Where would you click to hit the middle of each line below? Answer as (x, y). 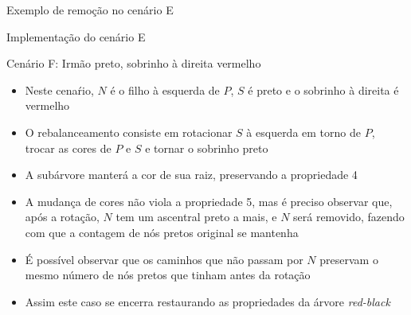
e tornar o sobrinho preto (207, 148)
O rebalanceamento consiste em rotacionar (129, 132)
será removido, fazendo (349, 217)
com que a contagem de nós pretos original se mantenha (162, 232)
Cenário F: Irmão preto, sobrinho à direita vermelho (134, 63)
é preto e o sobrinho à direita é (323, 89)
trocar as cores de (68, 148)
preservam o (349, 259)
